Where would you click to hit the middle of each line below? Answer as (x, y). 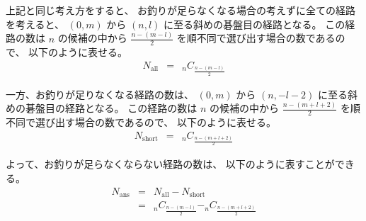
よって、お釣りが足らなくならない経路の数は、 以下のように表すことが (170, 164)
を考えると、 (35, 24)
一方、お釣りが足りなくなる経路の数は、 (100, 94)
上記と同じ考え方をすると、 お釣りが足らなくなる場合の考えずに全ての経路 (181, 10)
